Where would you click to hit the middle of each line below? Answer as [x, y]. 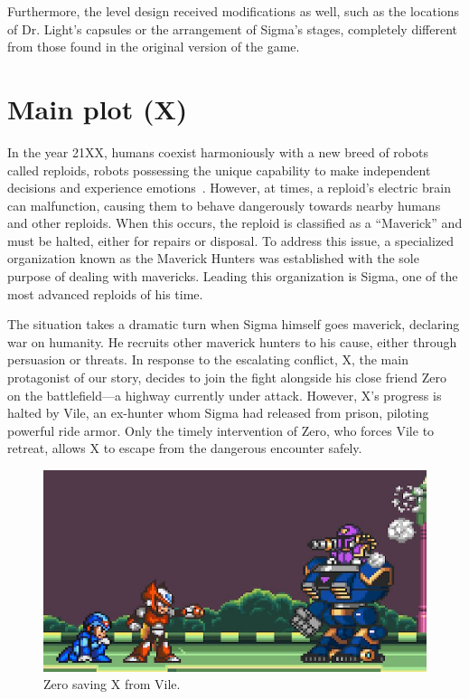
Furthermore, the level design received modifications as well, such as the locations [234, 11]
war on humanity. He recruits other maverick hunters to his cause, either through [232, 341]
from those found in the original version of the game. [154, 47]
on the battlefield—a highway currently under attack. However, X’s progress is [225, 395]
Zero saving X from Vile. [112, 684]
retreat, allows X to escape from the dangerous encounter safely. [185, 448]
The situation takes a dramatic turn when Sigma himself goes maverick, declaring [234, 324]
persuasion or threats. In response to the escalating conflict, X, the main [208, 359]
